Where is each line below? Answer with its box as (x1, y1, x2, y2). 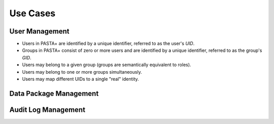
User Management (9, 27, 70, 36)
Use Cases (9, 8, 56, 19)
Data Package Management (9, 89, 99, 98)
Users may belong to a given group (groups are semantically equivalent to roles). (22, 61, 191, 68)
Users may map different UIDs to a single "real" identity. (22, 76, 139, 82)
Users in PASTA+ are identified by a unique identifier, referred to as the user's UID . (22, 41, 195, 47)
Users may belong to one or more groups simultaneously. (22, 69, 142, 75)
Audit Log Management (9, 105, 86, 114)
